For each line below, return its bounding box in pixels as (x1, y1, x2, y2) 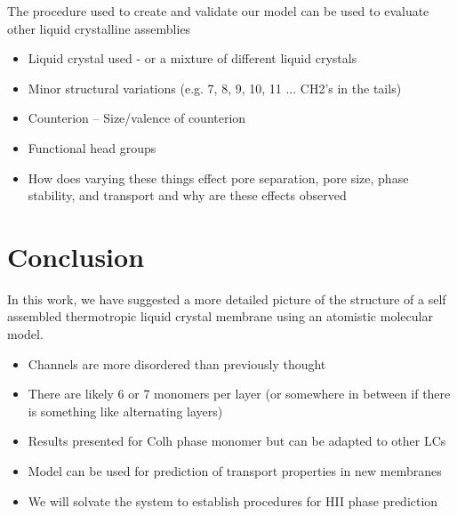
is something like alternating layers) (28, 401, 223, 420)
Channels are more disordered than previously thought (28, 354, 326, 373)
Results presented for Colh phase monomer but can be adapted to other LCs (28, 431, 446, 450)
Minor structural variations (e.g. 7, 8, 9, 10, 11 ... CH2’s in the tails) (28, 78, 402, 97)
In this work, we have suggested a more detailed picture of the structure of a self (7, 289, 446, 308)
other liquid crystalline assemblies (7, 19, 191, 37)
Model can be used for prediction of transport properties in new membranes (28, 462, 442, 480)
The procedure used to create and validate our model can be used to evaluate (7, 2, 429, 20)
